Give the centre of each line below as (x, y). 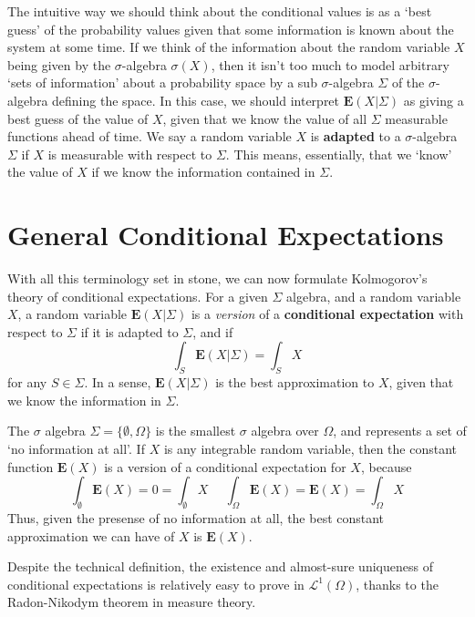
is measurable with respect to (130, 154)
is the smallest (196, 431)
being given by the (59, 64)
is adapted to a (356, 136)
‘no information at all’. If (76, 449)
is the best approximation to (295, 382)
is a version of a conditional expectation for (225, 466)
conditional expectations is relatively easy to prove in (156, 584)
